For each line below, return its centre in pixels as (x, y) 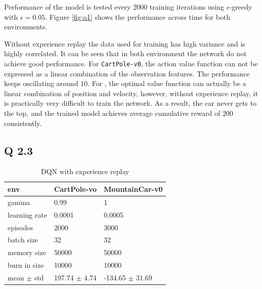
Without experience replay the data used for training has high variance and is (125, 43)
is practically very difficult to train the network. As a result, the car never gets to (130, 103)
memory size (27, 252)
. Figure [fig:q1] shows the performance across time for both (138, 16)
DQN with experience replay (85, 171)
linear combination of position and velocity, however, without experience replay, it (131, 93)
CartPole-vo (75, 189)
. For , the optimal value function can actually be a (167, 83)
